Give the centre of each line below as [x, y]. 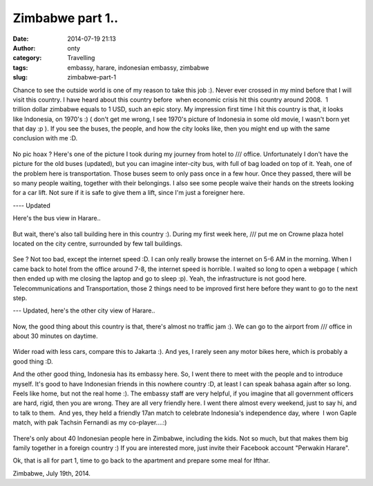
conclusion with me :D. [45, 138]
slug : [20, 77]
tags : [20, 67]
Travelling [81, 58]
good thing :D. [33, 361]
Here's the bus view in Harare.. [57, 218]
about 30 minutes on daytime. [55, 336]
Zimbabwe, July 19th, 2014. [52, 473]
